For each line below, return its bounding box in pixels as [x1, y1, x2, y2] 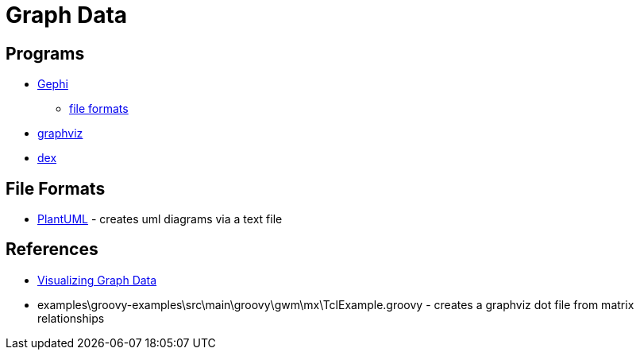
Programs [6, 43, 85, 64]
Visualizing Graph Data [37, 273, 157, 287]
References [6, 239, 98, 260]
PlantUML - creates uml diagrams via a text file [37, 212, 283, 226]
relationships [37, 311, 105, 325]
